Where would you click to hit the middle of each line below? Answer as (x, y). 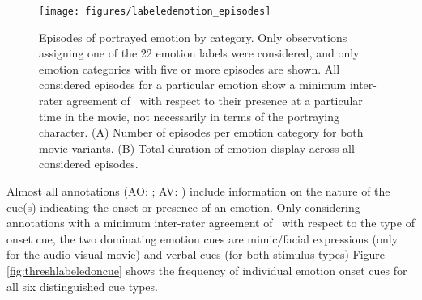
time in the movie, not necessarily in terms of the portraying (189, 116)
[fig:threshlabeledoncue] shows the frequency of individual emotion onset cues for (207, 270)
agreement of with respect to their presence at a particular (215, 101)
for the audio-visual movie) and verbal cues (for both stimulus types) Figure (196, 254)
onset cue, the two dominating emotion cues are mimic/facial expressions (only (202, 238)
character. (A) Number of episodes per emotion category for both (201, 132)
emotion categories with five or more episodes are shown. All (190, 68)
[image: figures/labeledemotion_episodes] (155, 11)
